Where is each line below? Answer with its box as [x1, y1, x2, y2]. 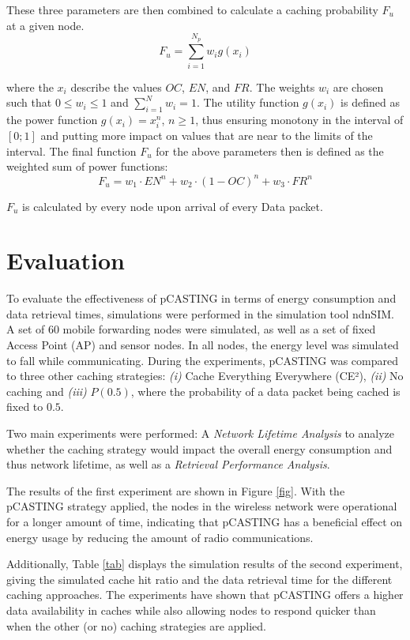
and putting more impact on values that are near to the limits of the [40, 127, 373, 144]
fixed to [6, 398, 43, 415]
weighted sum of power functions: [6, 158, 168, 175]
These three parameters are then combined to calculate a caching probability [6, 2, 378, 17]
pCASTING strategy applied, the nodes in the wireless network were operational [6, 498, 397, 514]
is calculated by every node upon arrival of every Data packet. [22, 198, 323, 214]
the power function [6, 111, 98, 128]
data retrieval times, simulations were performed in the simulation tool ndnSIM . [6, 305, 394, 322]
